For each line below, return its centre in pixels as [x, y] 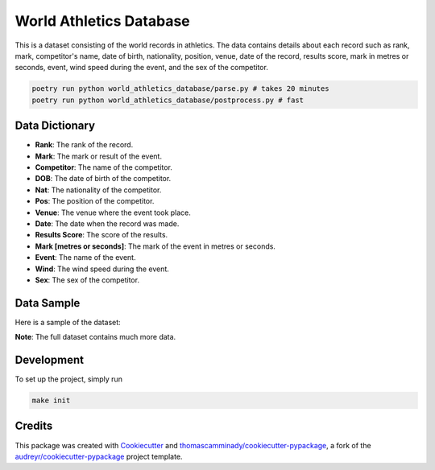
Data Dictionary [55, 126]
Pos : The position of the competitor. [95, 201]
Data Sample [48, 303]
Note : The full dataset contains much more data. [95, 337]
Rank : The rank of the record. [84, 145]
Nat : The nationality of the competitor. [98, 190]
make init [51, 401]
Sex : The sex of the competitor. [87, 280]
